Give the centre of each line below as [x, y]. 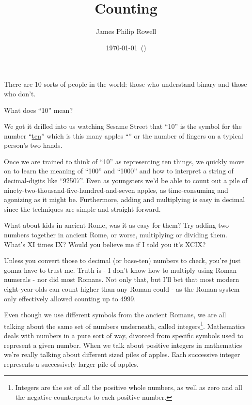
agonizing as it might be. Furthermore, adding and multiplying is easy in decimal [125, 199]
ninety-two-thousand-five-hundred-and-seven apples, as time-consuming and [116, 190]
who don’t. [20, 93]
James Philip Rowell [126, 31]
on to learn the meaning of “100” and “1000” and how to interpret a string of [119, 171]
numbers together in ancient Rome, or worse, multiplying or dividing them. [116, 235]
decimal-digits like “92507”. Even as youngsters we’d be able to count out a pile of [126, 180]
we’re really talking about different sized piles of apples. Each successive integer [122, 354]
